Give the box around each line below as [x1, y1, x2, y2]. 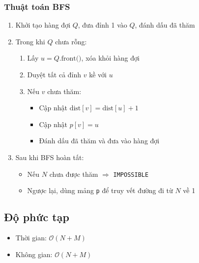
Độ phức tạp [4, 209, 69, 225]
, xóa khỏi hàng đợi [81, 53, 140, 63]
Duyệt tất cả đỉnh [27, 69, 82, 79]
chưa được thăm [49, 168, 98, 179]
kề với [89, 69, 107, 79]
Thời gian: [15, 232, 47, 243]
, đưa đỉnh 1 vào [78, 20, 127, 30]
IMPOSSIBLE [113, 171, 149, 178]
